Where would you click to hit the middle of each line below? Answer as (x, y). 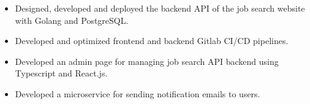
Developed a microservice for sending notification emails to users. (138, 93)
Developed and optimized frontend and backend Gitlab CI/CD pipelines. (152, 41)
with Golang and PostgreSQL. (72, 20)
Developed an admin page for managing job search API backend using (147, 61)
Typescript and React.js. (61, 73)
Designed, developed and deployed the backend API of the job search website (160, 8)
